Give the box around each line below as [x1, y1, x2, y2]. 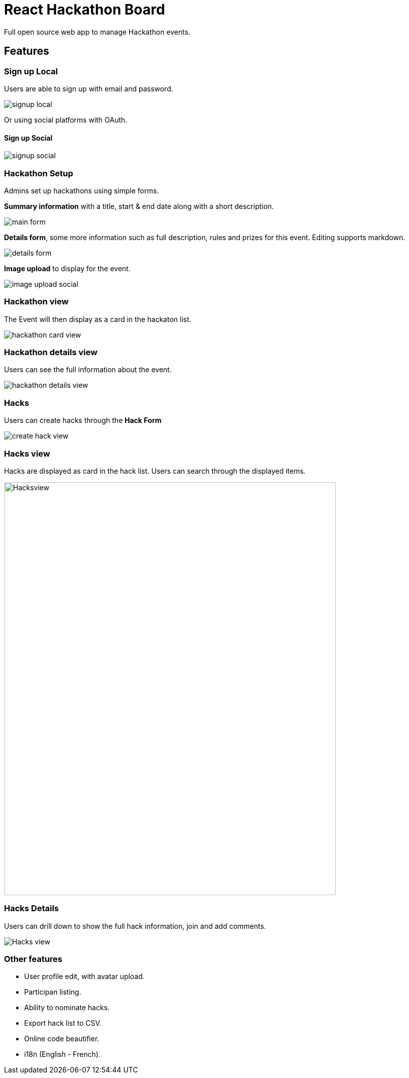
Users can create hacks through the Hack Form [4, 416, 162, 425]
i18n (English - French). [24, 1050, 100, 1059]
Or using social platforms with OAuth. [4, 115, 128, 124]
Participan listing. [24, 988, 81, 997]
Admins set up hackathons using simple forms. [4, 186, 159, 195]
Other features [4, 954, 63, 964]
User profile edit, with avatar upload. [24, 972, 145, 981]
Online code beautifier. [24, 1034, 99, 1043]
